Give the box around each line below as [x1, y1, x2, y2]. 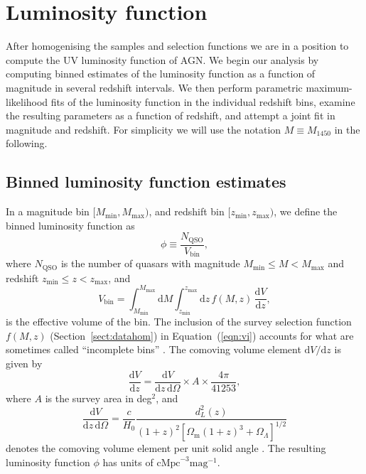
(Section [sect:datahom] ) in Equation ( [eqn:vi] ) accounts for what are [50, 328, 354, 343]
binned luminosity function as [6, 217, 135, 232]
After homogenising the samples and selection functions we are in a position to [6, 38, 349, 53]
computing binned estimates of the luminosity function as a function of [6, 66, 316, 81]
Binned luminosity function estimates [6, 171, 286, 193]
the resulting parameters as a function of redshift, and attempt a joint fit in [6, 108, 335, 123]
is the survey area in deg [45, 390, 152, 405]
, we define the [274, 204, 338, 219]
